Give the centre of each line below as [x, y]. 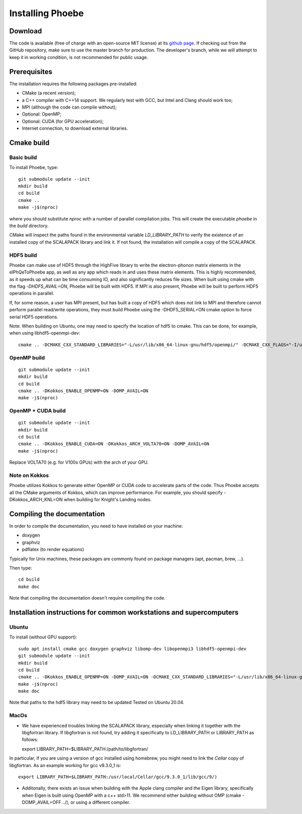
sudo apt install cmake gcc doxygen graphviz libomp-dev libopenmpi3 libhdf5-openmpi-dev [132, 649]
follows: [30, 740]
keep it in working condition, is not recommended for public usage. [79, 57]
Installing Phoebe [47, 13]
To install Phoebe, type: [34, 168]
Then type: [21, 568]
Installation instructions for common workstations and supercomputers [124, 612]
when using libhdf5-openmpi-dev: [45, 333]
